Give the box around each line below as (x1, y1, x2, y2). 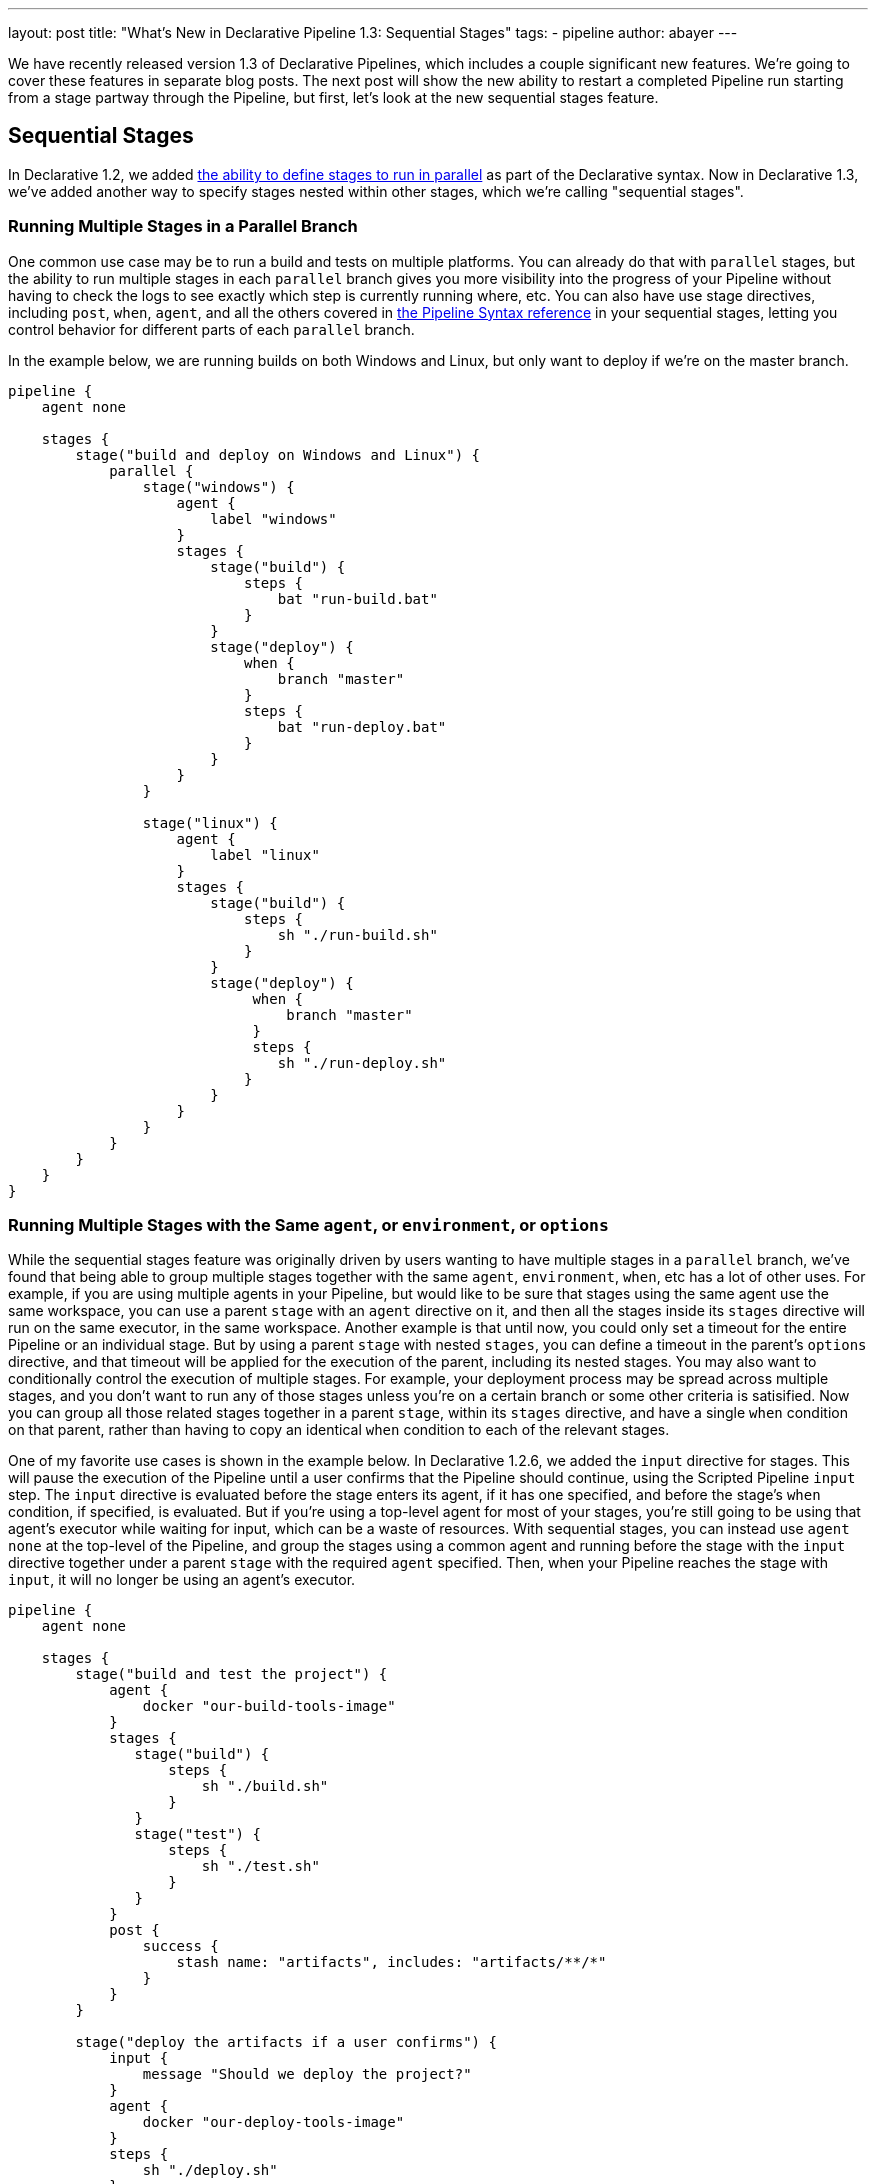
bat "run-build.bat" (277, 590, 438, 607)
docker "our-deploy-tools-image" (142, 2114, 405, 2131)
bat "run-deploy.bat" (277, 718, 447, 735)
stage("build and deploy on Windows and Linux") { (75, 446, 481, 463)
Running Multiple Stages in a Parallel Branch (8, 216, 358, 237)
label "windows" (210, 510, 337, 527)
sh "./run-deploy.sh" (277, 1054, 447, 1071)
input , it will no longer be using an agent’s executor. (8, 1571, 356, 1589)
